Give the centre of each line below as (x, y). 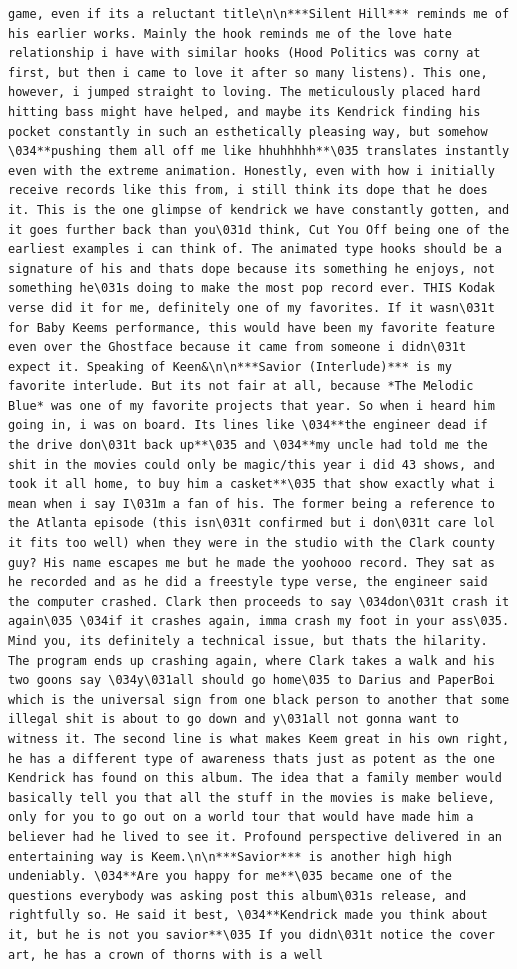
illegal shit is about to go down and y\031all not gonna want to (234, 719)
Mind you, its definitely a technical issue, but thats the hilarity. (248, 641)
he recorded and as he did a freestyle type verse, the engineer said (248, 582)
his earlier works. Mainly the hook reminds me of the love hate (230, 33)
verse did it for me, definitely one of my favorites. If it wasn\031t (251, 307)
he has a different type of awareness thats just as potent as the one (251, 758)
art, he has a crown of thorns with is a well (165, 954)
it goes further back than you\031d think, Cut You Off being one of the (259, 229)
